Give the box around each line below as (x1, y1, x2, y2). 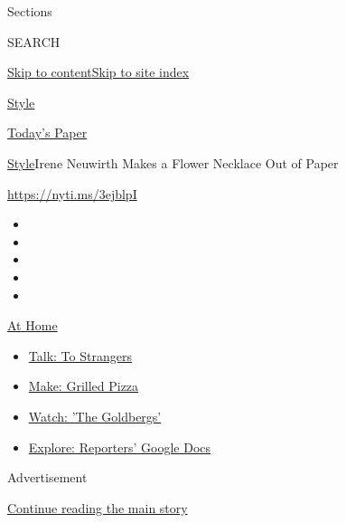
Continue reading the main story (7, 498, 188, 517)
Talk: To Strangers (28, 346, 132, 365)
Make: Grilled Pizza (28, 376, 139, 395)
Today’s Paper (7, 123, 88, 142)
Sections (7, 2, 52, 20)
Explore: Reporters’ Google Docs (28, 437, 211, 456)
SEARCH (7, 32, 61, 51)
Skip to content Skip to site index (7, 62, 190, 81)
